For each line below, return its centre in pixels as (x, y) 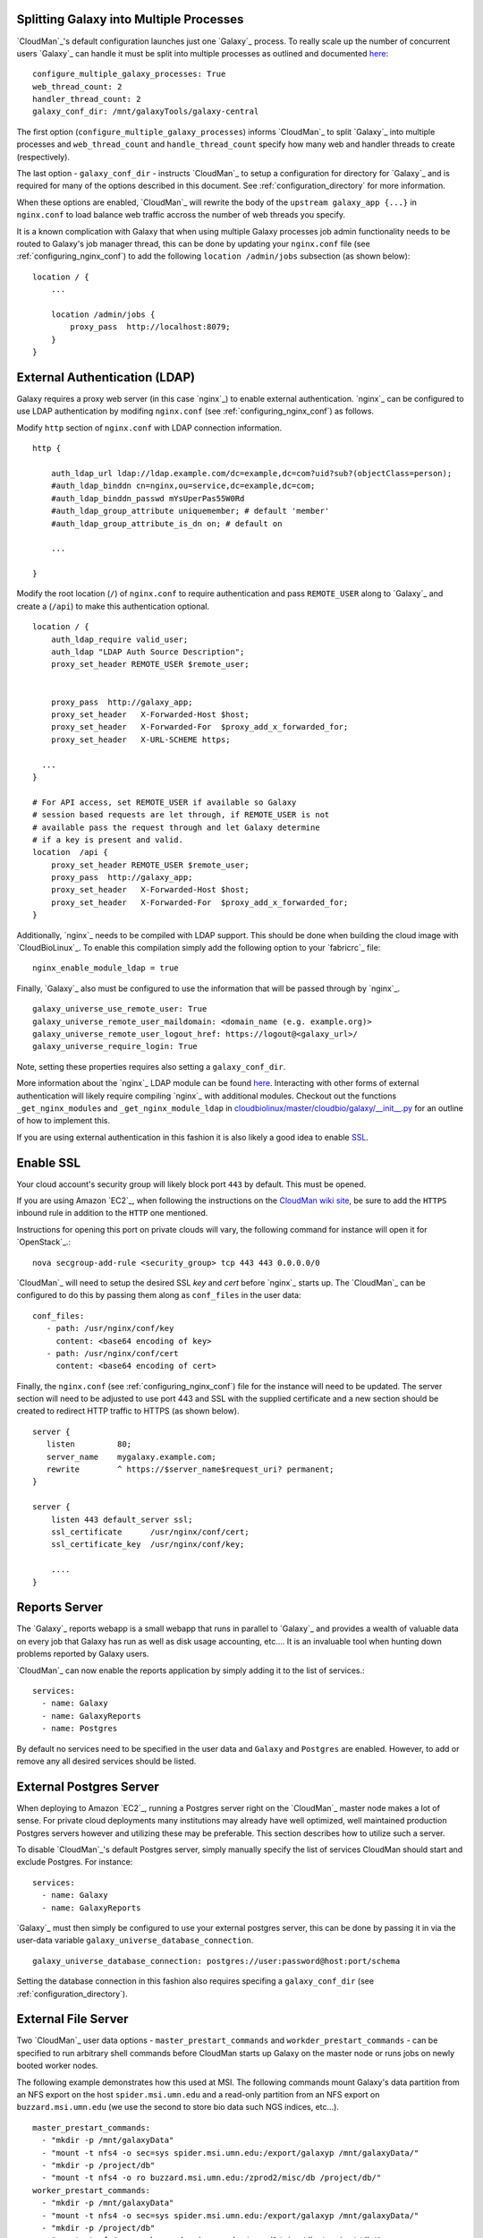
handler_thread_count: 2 (87, 99)
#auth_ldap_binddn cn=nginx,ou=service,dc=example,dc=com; (183, 486)
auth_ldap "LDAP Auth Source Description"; (148, 652)
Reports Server (59, 1607)
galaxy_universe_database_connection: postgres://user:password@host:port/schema (216, 1961)
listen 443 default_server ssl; (122, 1519)
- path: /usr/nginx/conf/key (110, 1328)
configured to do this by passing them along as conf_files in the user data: (159, 1295)
